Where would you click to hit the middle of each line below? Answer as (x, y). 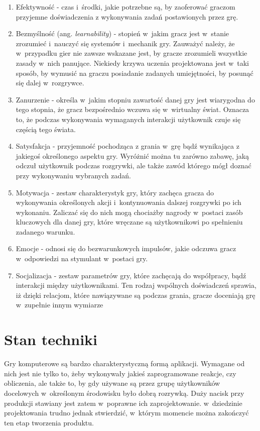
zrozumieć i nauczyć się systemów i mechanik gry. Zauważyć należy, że (125, 43)
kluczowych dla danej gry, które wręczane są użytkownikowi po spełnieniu (129, 222)
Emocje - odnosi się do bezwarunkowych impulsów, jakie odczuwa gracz (126, 248)
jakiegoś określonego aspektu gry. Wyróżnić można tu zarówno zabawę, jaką (133, 155)
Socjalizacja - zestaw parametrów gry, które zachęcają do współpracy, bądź (131, 275)
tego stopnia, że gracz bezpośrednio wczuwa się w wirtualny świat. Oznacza (133, 109)
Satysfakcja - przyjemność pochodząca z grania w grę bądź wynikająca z (127, 146)
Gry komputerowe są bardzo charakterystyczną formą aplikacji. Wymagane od (124, 363)
